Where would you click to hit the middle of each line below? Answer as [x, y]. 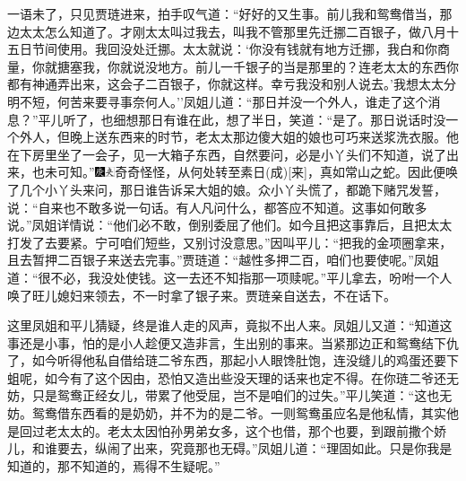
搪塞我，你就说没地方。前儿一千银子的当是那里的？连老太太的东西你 [258, 66]
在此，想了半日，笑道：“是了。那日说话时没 [317, 119]
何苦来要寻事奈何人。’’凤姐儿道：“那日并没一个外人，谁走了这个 [242, 101]
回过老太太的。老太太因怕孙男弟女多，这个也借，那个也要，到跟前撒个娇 [233, 430]
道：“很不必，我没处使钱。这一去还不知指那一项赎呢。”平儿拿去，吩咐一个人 [230, 277]
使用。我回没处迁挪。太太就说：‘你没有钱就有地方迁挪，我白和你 [247, 49]
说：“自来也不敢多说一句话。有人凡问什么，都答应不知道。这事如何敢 [211, 207]
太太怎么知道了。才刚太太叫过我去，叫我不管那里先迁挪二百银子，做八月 [233, 31]
